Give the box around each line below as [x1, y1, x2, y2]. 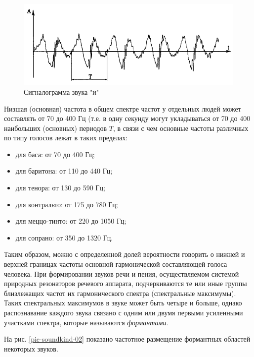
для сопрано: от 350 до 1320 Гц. [15, 232, 113, 242]
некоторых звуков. [4, 343, 58, 354]
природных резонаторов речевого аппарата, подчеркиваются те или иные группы [4, 278, 247, 289]
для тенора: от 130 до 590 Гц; [15, 182, 105, 193]
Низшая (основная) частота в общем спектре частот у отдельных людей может [4, 103, 241, 114]
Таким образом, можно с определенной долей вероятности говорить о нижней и [4, 249, 245, 259]
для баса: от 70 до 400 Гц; [15, 149, 95, 159]
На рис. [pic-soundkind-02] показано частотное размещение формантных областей [4, 334, 251, 344]
